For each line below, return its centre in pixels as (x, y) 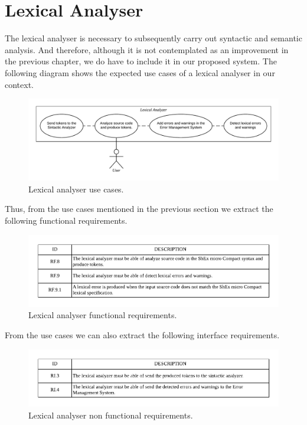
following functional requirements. (66, 220)
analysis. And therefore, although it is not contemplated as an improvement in (147, 49)
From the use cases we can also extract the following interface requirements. (142, 334)
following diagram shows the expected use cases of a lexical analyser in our (140, 72)
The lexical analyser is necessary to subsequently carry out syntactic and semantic (153, 38)
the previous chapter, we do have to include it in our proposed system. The (141, 61)
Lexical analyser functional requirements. (103, 315)
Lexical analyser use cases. (76, 189)
